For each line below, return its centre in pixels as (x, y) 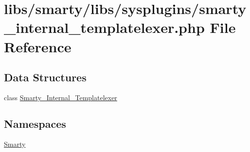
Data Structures (45, 77)
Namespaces (35, 123)
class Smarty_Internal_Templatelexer (61, 97)
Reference (38, 46)
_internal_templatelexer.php (104, 27)
